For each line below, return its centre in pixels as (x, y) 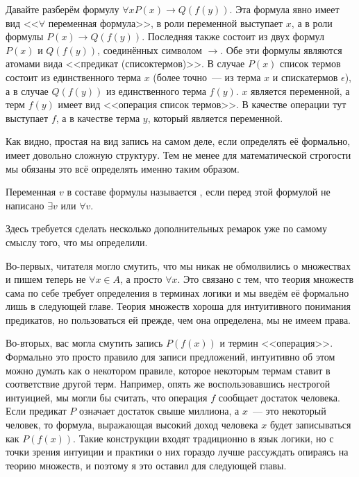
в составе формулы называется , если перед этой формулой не (199, 192)
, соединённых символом (150, 50)
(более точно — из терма (207, 77)
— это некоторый (289, 411)
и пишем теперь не (46, 279)
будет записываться (310, 425)
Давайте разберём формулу (62, 9)
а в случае (27, 90)
